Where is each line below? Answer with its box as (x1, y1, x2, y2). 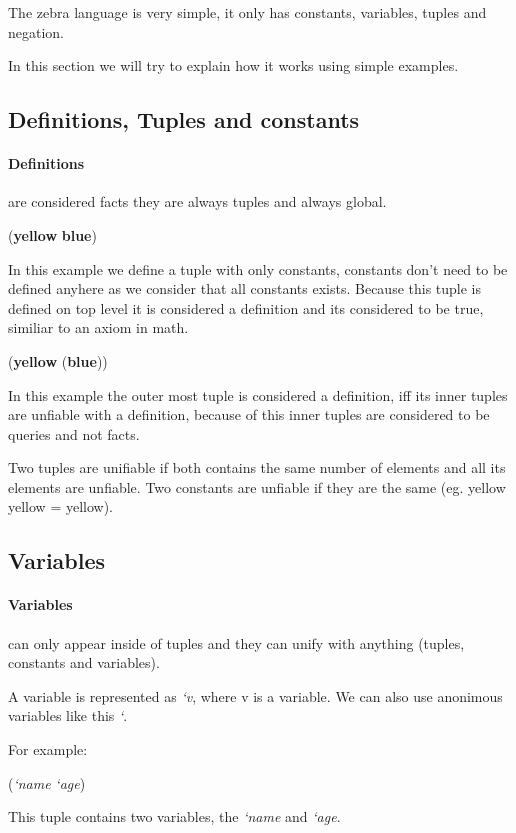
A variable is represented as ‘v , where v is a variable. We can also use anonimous (8, 685, 503, 706)
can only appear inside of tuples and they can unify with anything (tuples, (8, 632, 465, 653)
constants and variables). (8, 652, 160, 673)
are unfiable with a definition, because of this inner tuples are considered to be (8, 404, 490, 425)
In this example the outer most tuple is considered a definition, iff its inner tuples (8, 384, 508, 405)
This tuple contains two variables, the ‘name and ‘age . (8, 806, 341, 827)
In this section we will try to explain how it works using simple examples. (8, 55, 459, 76)
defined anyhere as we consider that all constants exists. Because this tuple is (8, 278, 482, 299)
